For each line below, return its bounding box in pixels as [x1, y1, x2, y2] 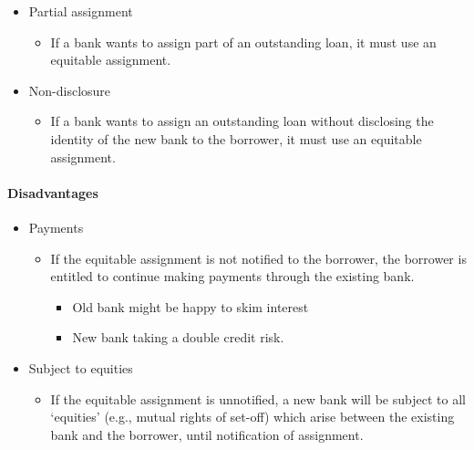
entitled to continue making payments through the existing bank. [50, 267, 415, 286]
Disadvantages [7, 183, 98, 202]
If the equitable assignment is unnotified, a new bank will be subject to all [50, 389, 466, 408]
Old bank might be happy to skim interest [72, 297, 309, 316]
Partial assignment [28, 2, 133, 20]
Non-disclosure [28, 80, 111, 99]
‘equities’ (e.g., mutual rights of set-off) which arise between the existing [50, 407, 455, 426]
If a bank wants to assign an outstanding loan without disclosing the [50, 111, 434, 131]
